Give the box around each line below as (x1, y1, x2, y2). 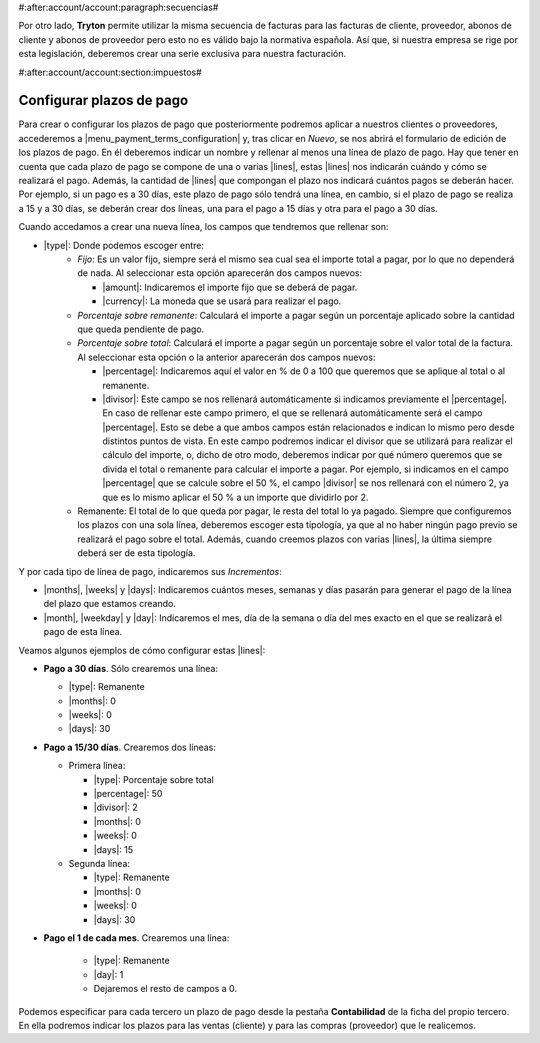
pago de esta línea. (43, 626, 123, 638)
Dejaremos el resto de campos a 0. (93, 983, 238, 995)
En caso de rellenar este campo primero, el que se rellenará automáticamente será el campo (102, 407, 483, 419)
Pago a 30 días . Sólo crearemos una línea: (43, 662, 219, 674)
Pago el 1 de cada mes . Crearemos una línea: (43, 931, 230, 944)
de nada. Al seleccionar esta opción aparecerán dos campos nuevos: (77, 267, 363, 279)
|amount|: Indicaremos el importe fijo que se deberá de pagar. (102, 281, 358, 293)
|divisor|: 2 (93, 801, 139, 814)
